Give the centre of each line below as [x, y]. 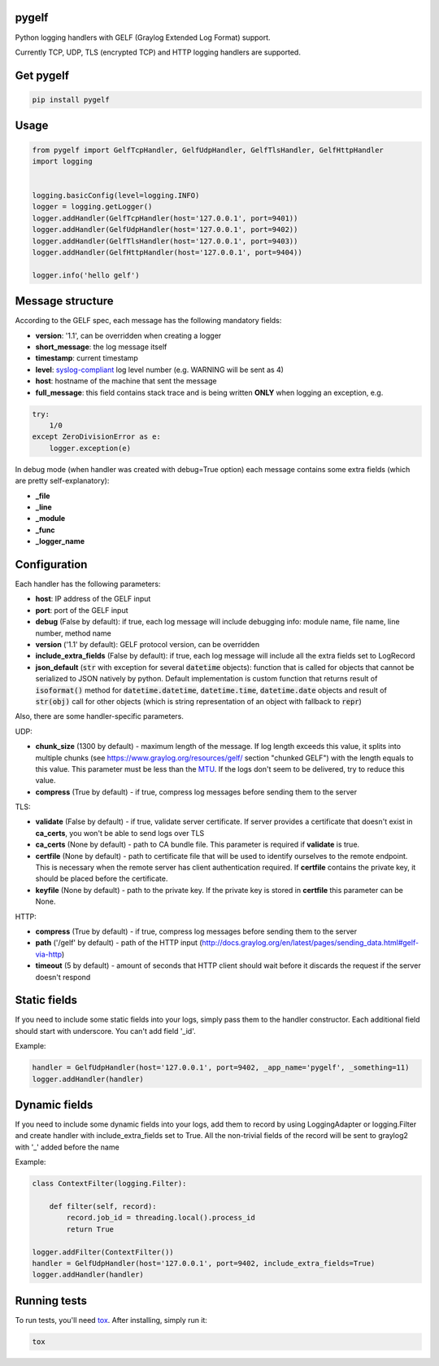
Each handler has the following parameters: [88, 584]
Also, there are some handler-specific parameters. [100, 716]
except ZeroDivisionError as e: [97, 437]
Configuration [51, 565]
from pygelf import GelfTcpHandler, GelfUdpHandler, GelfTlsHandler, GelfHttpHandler [208, 150]
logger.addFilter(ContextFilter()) [103, 1252]
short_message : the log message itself [101, 347]
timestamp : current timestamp [87, 358]
